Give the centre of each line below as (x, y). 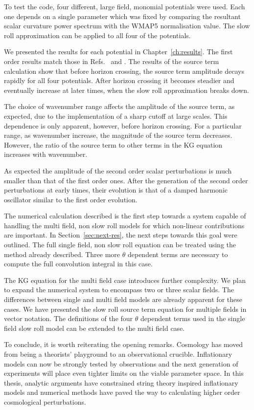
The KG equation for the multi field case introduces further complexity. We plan (125, 280)
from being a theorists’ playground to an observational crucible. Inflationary (118, 354)
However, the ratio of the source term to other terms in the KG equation (113, 144)
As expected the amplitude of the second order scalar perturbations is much (118, 170)
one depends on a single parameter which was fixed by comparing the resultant (122, 16)
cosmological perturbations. (45, 401)
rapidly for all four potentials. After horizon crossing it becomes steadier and (119, 80)
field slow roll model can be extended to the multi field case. (94, 328)
